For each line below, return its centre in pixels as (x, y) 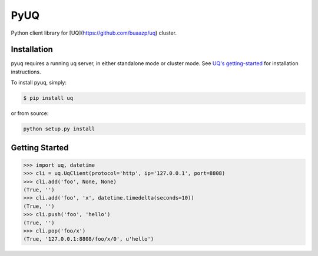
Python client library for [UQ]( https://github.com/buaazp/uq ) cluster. (94, 33)
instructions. (26, 72)
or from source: (30, 113)
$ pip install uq (48, 98)
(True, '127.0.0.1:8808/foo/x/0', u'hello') (89, 239)
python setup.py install (59, 129)
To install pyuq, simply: (39, 83)
